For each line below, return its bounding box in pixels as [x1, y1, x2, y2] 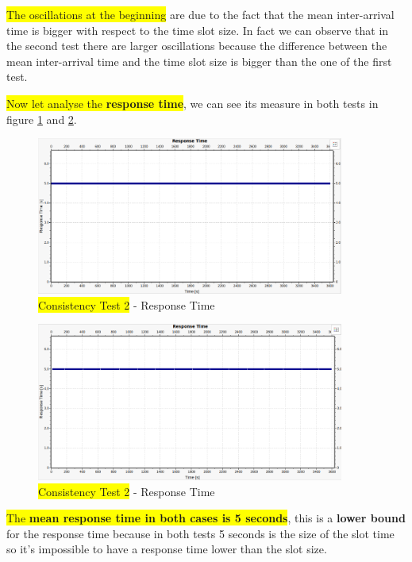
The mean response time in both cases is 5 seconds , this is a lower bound [6, 510, 406, 526]
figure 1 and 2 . [6, 110, 77, 127]
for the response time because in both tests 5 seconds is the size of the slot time [6, 525, 395, 541]
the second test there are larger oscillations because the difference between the [6, 37, 387, 54]
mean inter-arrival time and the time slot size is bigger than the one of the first [6, 52, 392, 69]
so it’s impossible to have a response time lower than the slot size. [6, 541, 327, 557]
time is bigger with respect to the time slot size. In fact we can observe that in [6, 21, 389, 38]
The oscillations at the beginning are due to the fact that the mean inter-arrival [6, 6, 395, 22]
